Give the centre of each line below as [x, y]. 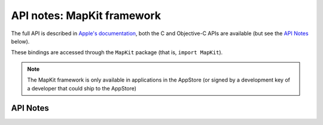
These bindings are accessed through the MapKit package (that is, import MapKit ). [117, 52]
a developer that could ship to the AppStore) [82, 88]
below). [20, 41]
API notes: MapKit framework [86, 15]
